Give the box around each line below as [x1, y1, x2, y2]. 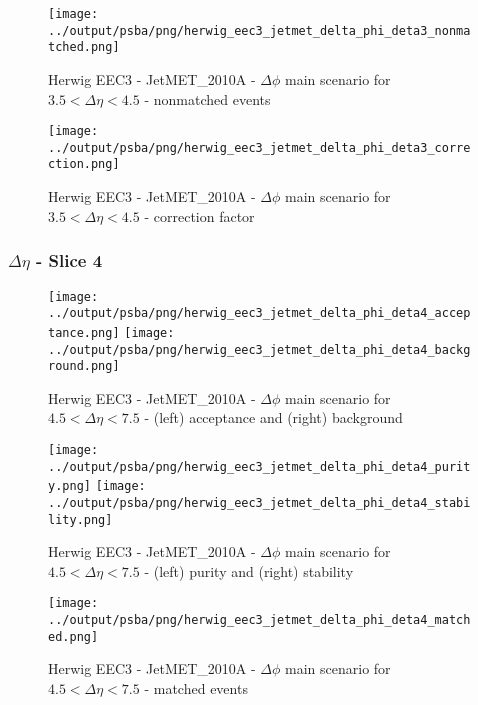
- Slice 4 [36, 248, 103, 273]
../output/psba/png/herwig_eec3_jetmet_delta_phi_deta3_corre [48, 140, 471, 155]
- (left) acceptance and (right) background [144, 407, 403, 428]
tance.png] [48, 325, 120, 340]
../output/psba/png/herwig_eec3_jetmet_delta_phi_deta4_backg [48, 342, 471, 357]
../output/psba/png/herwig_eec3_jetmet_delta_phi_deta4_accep [48, 306, 471, 321]
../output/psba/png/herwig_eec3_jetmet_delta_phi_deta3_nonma [48, 23, 471, 38]
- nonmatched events [144, 88, 271, 109]
